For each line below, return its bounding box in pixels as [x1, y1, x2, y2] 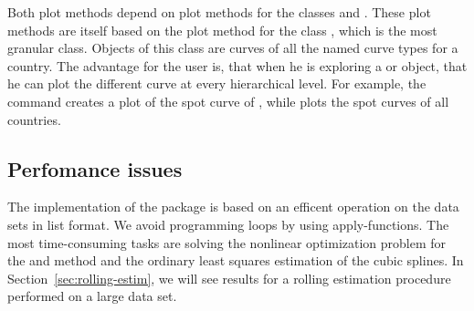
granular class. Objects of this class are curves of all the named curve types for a [7, 38, 458, 57]
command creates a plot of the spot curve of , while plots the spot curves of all [7, 91, 449, 110]
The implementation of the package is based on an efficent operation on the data [7, 197, 459, 216]
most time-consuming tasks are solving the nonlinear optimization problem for [7, 233, 447, 252]
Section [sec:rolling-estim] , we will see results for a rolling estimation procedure [7, 268, 451, 287]
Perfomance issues [7, 154, 183, 182]
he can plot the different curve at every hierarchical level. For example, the [7, 74, 427, 93]
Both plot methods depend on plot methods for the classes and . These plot [7, 3, 431, 21]
